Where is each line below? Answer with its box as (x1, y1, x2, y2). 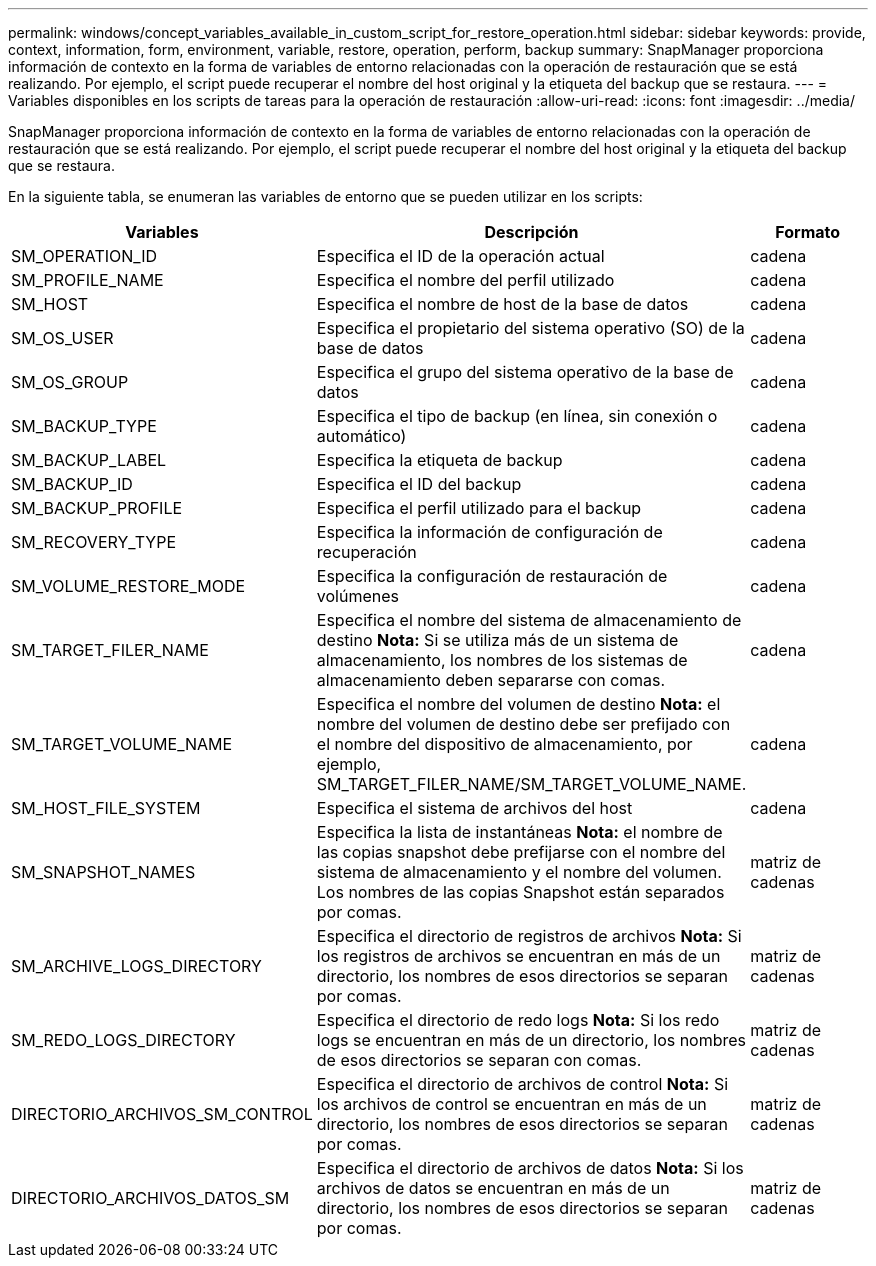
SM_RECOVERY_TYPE (11, 532, 177, 552)
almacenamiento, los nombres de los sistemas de (316, 650, 688, 670)
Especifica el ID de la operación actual (316, 246, 605, 266)
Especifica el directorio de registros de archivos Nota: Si (316, 926, 742, 946)
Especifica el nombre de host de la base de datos (316, 294, 689, 314)
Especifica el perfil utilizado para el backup (316, 498, 642, 518)
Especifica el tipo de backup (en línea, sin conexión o (316, 406, 718, 426)
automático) (316, 426, 407, 446)
